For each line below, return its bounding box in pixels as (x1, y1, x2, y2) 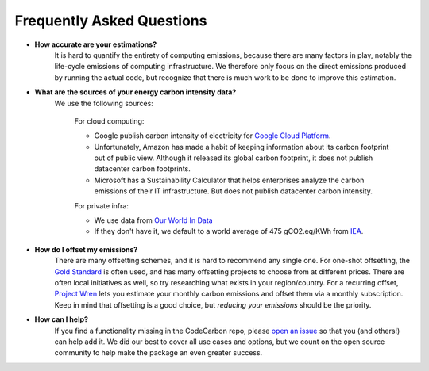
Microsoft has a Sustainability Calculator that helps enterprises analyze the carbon (94, 175, 365, 185)
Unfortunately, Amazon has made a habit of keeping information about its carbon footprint (94, 142, 389, 151)
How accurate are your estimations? (34, 40, 157, 49)
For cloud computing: (74, 116, 145, 126)
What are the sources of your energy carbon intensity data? (34, 87, 237, 97)
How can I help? (34, 315, 89, 324)
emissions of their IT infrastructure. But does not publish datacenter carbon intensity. (94, 186, 373, 196)
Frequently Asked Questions (14, 12, 207, 29)
